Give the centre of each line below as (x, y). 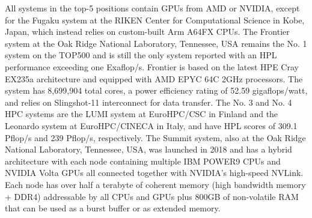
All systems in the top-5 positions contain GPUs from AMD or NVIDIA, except (152, 8)
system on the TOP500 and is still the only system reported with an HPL (141, 55)
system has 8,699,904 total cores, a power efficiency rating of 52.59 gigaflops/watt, (156, 90)
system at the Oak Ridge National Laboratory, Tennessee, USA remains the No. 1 (156, 43)
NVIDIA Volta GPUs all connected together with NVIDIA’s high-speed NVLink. (154, 173)
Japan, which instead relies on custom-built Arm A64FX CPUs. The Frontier (147, 32)
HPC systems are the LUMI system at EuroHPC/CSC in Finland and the (142, 114)
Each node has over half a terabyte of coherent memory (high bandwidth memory (155, 184)
